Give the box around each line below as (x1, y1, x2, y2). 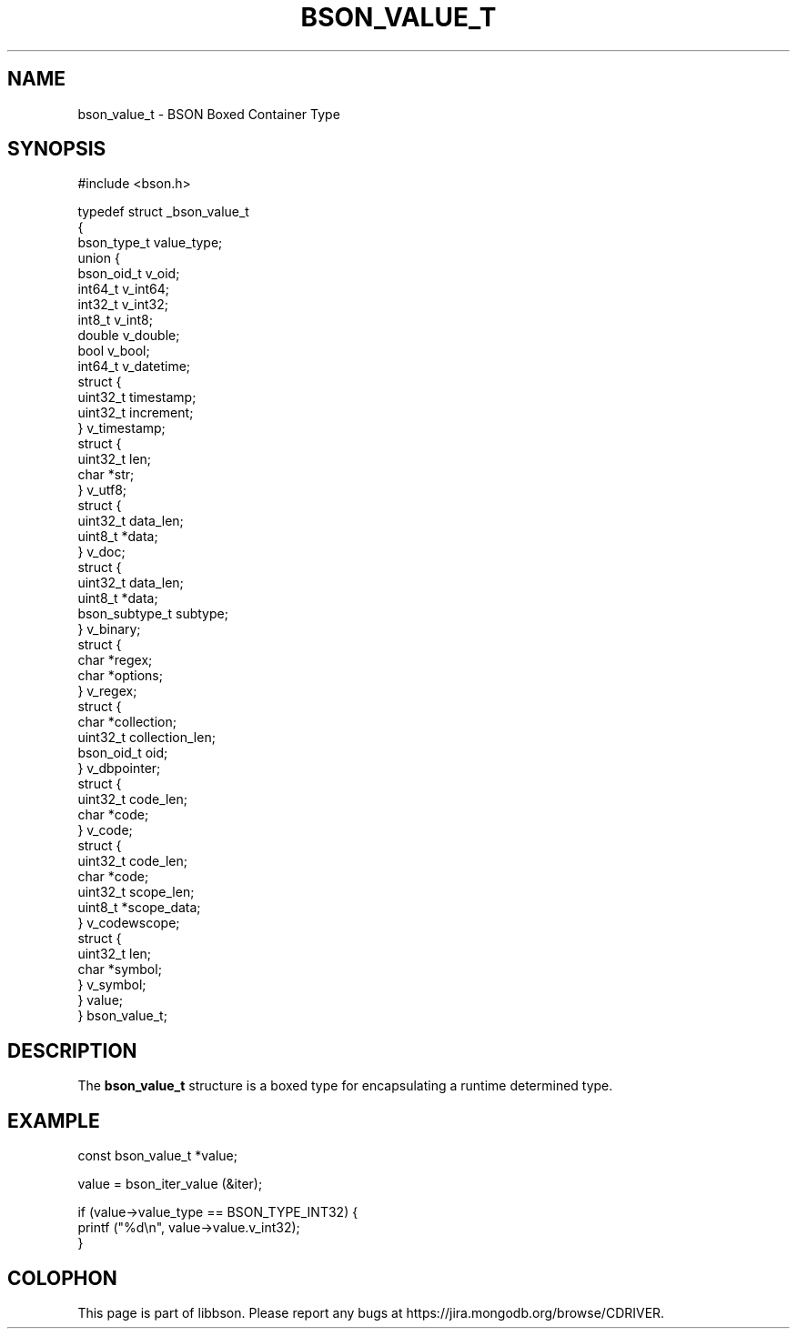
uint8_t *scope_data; (77, 899, 201, 916)
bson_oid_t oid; (77, 745, 168, 761)
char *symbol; (77, 961, 162, 978)
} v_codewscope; (77, 915, 180, 931)
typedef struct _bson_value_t (77, 204, 249, 220)
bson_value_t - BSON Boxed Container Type (77, 105, 340, 122)
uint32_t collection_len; (77, 729, 216, 746)
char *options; (77, 668, 163, 684)
